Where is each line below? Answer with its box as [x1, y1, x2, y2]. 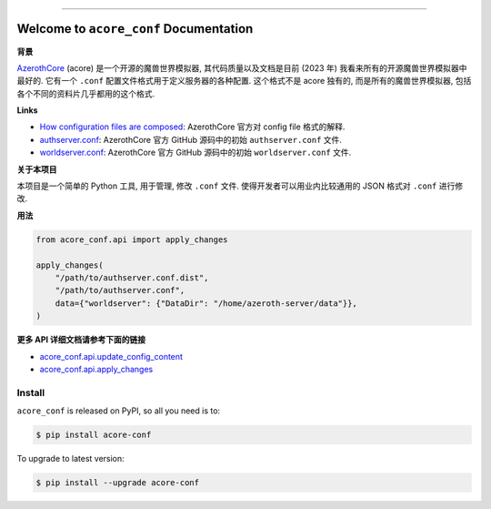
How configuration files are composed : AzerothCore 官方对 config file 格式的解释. [39, 121, 346, 132]
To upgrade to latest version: [16, 453, 125, 464]
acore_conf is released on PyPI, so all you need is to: [16, 405, 221, 416]
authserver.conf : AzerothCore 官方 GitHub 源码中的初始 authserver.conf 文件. [39, 134, 343, 145]
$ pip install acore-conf [35, 430, 152, 441]
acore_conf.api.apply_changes [39, 363, 154, 374]
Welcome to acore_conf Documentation [16, 21, 254, 36]
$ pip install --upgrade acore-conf [35, 478, 200, 487]
